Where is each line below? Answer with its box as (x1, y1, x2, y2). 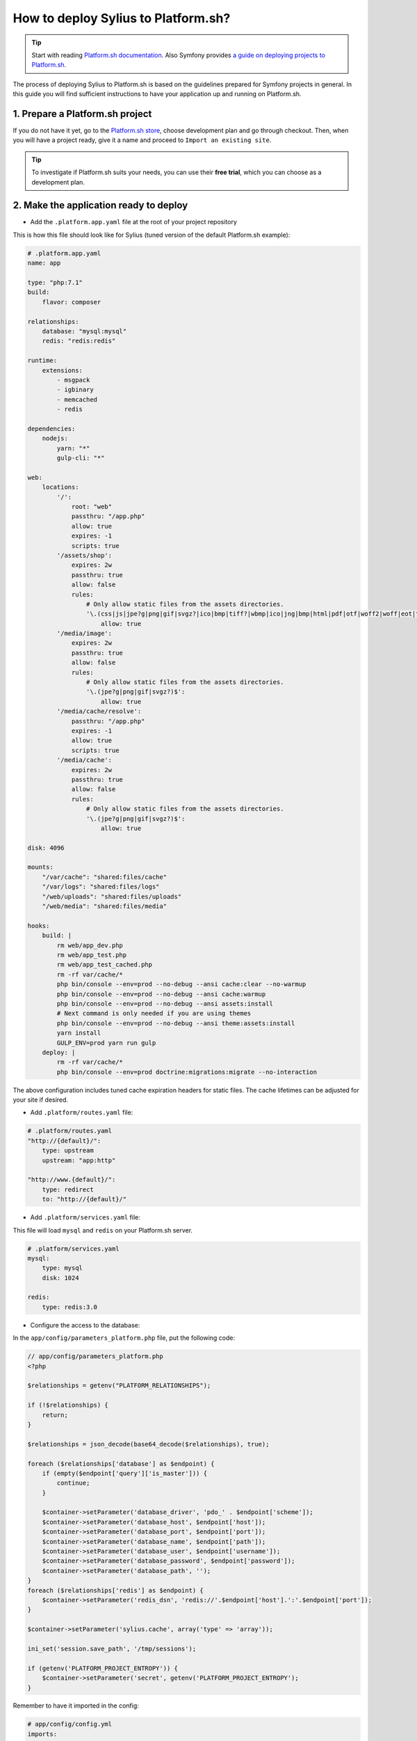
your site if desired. (13, 1095, 69, 1104)
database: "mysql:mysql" (42, 327, 127, 335)
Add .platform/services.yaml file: (30, 1213, 140, 1221)
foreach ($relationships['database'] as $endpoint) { (27, 1460, 215, 1467)
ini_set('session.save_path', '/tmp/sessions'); (27, 1644, 197, 1653)
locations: (42, 483, 79, 491)
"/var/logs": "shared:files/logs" (42, 883, 160, 891)
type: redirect (42, 1185, 94, 1194)
